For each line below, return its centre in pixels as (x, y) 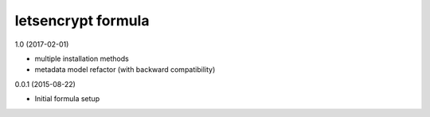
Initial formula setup (67, 99)
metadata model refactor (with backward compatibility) (125, 70)
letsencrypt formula (82, 21)
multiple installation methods (82, 58)
